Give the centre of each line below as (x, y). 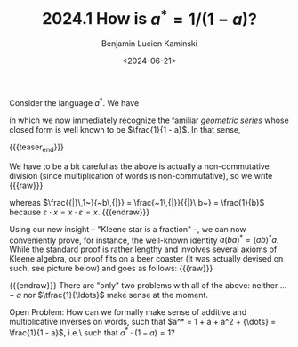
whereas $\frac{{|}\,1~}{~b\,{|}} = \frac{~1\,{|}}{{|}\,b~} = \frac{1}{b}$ (137, 202)
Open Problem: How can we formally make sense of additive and (128, 312)
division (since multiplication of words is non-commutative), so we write (141, 175)
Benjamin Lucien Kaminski (149, 44)
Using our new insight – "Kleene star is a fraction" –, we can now (128, 229)
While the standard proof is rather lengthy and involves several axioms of (143, 249)
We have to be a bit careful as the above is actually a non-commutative (139, 166)
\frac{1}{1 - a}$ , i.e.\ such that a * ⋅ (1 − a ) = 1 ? (92, 332)
